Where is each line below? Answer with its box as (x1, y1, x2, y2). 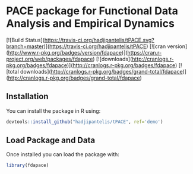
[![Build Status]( (6, 36, 45, 43)
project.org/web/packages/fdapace (6, 55, 93, 62)
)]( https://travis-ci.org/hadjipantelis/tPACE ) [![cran (43, 43, 166, 50)
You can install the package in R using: (6, 107, 101, 114)
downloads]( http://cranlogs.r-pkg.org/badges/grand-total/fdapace (20, 68, 183, 75)
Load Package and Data (6, 135, 96, 145)
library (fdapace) (6, 162, 49, 169)
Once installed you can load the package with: (6, 151, 120, 158)
